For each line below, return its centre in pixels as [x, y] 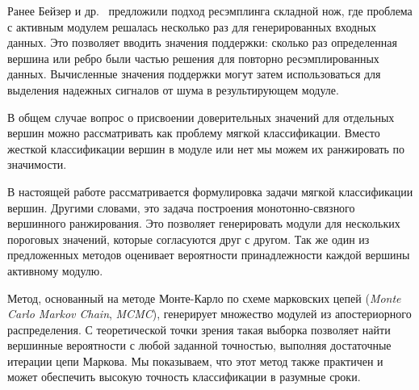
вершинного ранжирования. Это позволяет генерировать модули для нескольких [204, 223]
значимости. [37, 164]
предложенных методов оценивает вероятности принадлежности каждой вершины [209, 255]
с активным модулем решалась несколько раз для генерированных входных [192, 26]
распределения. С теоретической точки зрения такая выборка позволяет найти [199, 329]
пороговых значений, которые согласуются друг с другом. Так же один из [189, 239]
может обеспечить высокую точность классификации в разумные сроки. [184, 377]
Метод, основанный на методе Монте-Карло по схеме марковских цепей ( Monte [204, 298]
